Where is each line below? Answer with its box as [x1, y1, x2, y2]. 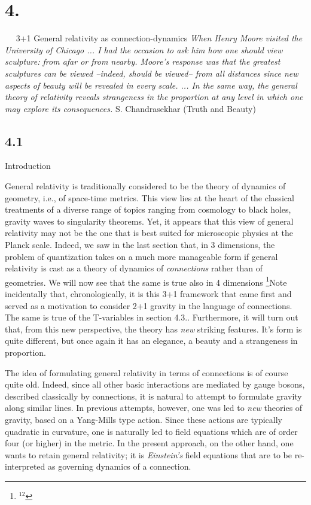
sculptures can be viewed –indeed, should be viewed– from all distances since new [5, 66, 298, 79]
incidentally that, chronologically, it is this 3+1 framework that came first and [5, 288, 292, 300]
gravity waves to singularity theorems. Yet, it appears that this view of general [5, 214, 294, 227]
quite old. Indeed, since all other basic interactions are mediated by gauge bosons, [5, 378, 305, 391]
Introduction [5, 159, 51, 172]
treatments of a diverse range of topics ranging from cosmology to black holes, [5, 203, 291, 216]
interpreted [5, 460, 45, 473]
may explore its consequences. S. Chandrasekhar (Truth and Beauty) [5, 102, 256, 114]
